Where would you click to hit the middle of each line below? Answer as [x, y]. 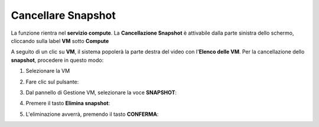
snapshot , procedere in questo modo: [57, 60]
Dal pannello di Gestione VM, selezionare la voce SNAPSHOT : [101, 92]
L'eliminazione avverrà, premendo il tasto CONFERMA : [92, 114]
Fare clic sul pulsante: [52, 82]
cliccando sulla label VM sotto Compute [60, 41]
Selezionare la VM [48, 71]
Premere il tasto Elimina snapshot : [68, 103]
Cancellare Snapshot [64, 15]
